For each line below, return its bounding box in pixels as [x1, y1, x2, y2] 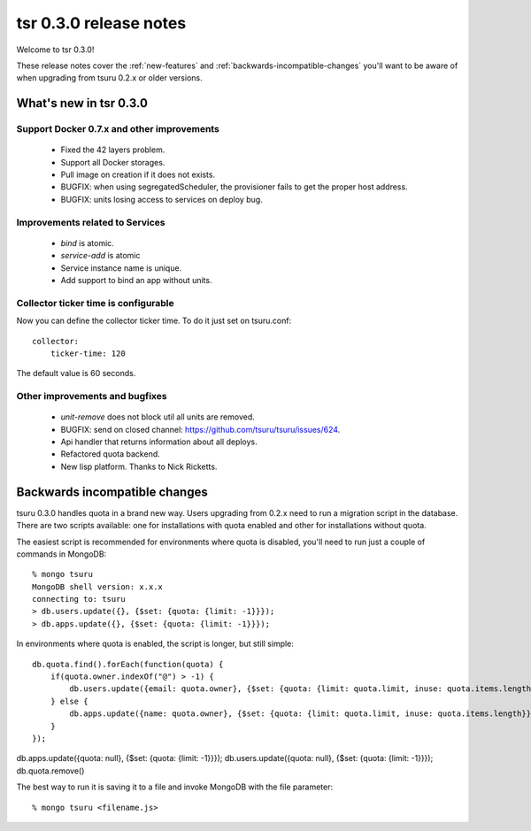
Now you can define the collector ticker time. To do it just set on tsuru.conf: [16, 315, 292, 327]
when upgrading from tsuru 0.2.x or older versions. [16, 73, 203, 83]
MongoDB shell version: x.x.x [32, 581, 164, 592]
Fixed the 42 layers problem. [60, 144, 165, 155]
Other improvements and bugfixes [16, 390, 167, 403]
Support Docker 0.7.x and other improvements [16, 123, 220, 135]
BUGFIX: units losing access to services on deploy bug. [60, 194, 263, 204]
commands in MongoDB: [16, 549, 107, 559]
